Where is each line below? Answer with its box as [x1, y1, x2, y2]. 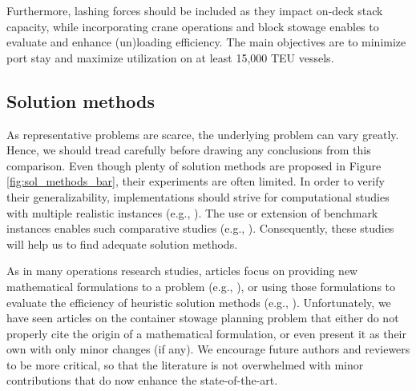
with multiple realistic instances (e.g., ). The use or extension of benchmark [6, 204, 378, 221]
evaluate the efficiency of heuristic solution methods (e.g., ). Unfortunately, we [6, 293, 391, 310]
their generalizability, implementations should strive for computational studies [6, 188, 390, 205]
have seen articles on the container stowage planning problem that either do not [6, 309, 399, 326]
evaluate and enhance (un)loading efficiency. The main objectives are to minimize [6, 34, 406, 50]
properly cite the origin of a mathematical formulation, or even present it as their [6, 325, 406, 341]
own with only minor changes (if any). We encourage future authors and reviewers [6, 341, 410, 357]
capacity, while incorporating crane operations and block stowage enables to [6, 18, 379, 34]
